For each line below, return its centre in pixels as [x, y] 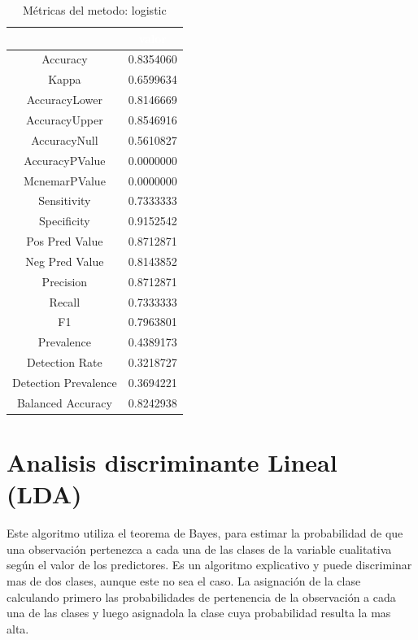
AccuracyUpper [65, 119]
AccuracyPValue [65, 160]
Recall [65, 301]
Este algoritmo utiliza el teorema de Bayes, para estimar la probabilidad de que [205, 533]
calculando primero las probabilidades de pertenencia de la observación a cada [201, 596]
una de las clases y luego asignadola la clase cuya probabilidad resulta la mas [199, 613]
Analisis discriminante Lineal [172, 462]
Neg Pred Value [65, 261]
